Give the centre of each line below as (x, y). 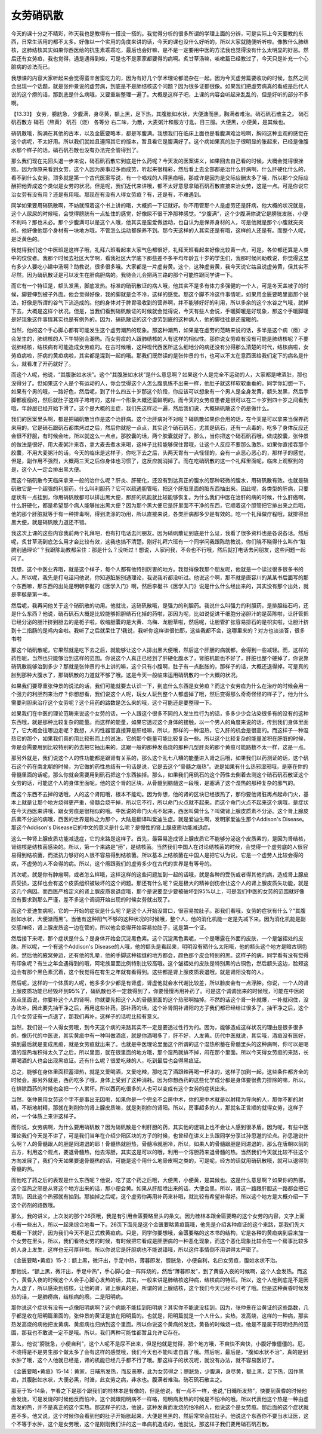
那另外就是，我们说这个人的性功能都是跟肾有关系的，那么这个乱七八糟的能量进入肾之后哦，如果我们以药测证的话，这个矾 (160, 758)
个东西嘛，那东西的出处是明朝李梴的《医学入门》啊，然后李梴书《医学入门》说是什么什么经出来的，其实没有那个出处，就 (160, 586)
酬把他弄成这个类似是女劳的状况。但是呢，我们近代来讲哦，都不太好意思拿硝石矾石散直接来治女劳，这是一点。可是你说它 (160, 186)
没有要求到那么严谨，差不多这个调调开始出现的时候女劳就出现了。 (92, 900)
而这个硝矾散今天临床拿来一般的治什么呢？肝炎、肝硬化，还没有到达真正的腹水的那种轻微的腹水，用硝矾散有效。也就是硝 (160, 481)
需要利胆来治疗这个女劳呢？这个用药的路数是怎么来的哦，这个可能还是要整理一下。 (113, 702)
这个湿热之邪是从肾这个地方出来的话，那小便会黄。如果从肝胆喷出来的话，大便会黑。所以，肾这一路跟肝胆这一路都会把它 (160, 1188)
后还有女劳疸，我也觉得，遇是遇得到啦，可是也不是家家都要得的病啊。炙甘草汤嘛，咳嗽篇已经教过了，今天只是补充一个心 (160, 58)
